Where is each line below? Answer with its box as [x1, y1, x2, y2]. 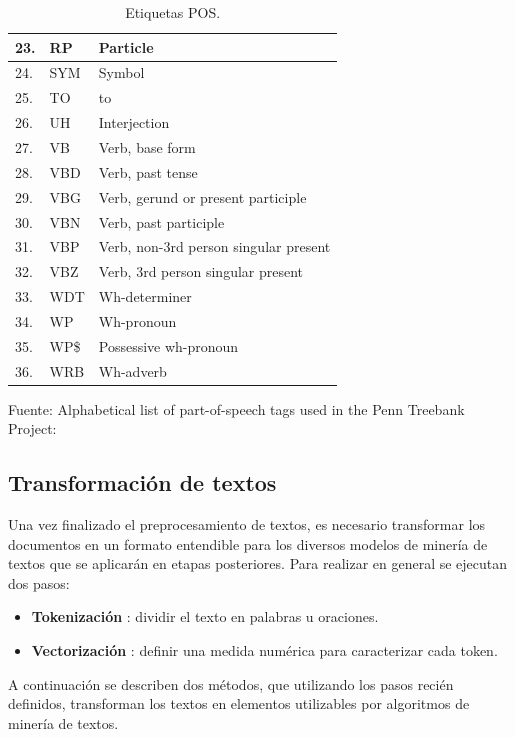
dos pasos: [8, 572, 70, 593]
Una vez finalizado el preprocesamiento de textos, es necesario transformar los [8, 514, 486, 535]
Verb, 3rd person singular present [98, 261, 304, 282]
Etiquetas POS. [125, 2, 221, 22]
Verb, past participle [98, 211, 225, 232]
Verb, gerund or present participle [98, 186, 307, 207]
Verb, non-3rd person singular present [98, 236, 331, 257]
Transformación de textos [8, 467, 277, 498]
